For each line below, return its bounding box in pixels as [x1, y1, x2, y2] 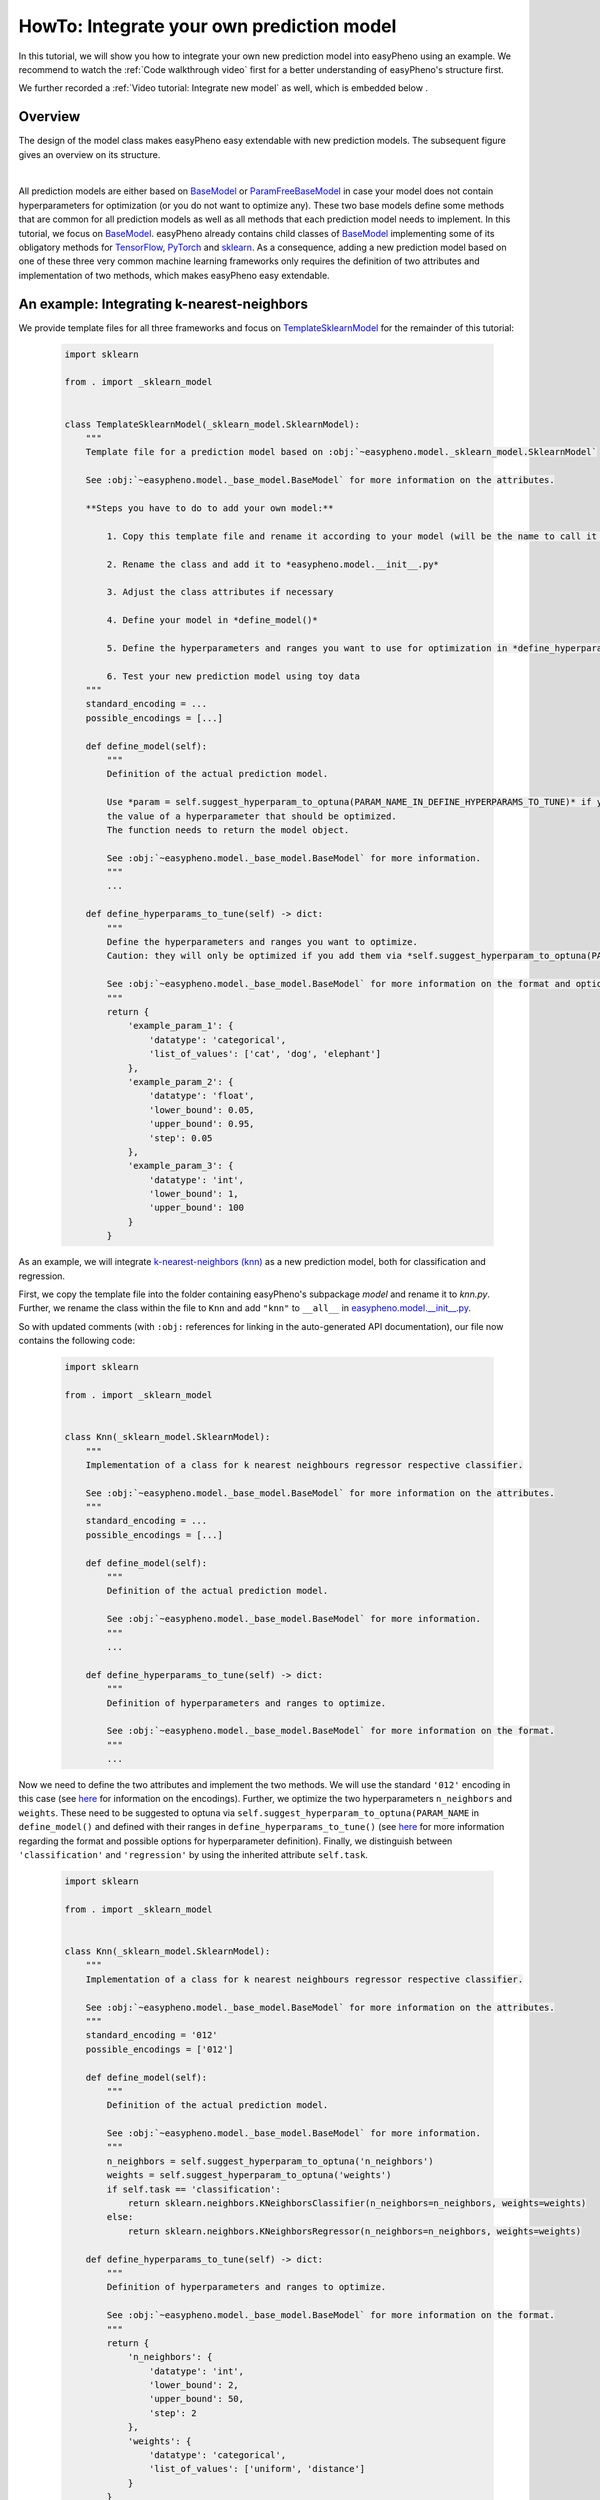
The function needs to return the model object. [106, 824, 350, 835]
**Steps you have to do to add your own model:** [85, 502, 334, 514]
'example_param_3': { [127, 1160, 234, 1172]
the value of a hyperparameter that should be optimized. [106, 810, 397, 822]
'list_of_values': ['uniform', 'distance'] [148, 2463, 366, 2475]
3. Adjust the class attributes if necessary [106, 586, 334, 598]
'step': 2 [148, 2407, 197, 2419]
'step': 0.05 [148, 1132, 213, 1144]
